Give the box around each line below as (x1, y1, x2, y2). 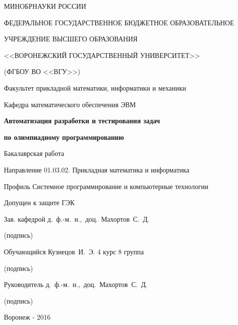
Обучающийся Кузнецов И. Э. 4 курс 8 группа (4, 246, 144, 256)
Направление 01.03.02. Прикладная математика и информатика (4, 164, 189, 174)
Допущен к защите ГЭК (4, 197, 75, 208)
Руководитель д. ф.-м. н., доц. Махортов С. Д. (4, 279, 148, 289)
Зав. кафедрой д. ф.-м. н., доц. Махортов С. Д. (4, 213, 149, 224)
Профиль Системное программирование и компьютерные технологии (4, 181, 208, 191)
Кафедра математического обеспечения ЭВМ (4, 99, 136, 109)
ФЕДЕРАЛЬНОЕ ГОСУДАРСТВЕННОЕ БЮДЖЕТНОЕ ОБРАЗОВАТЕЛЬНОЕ (4, 17, 235, 27)
